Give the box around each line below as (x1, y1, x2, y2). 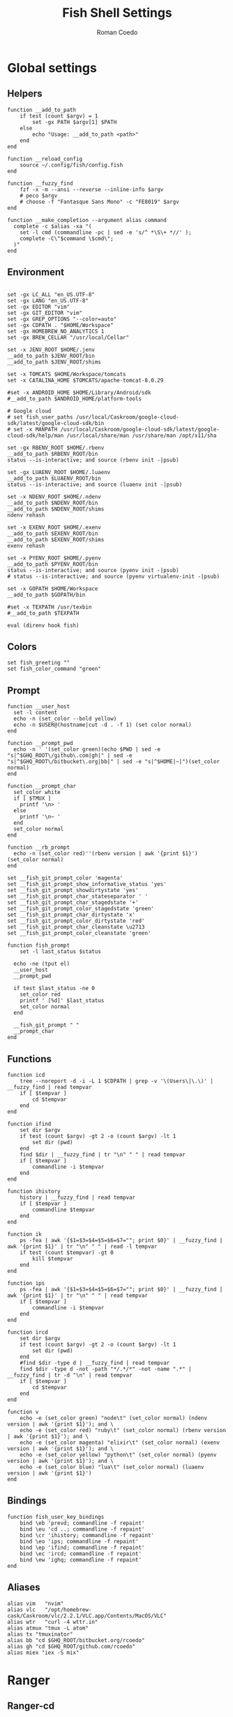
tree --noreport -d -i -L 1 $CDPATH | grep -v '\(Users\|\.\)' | (20, 1078, 214, 1085)
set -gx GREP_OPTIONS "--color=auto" (7, 315, 117, 323)
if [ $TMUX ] (13, 795, 52, 802)
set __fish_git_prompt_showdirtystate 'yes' (7, 887, 139, 894)
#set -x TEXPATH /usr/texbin (7, 604, 92, 611)
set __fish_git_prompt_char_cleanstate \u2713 (7, 924, 145, 931)
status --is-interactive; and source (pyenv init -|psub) (7, 566, 179, 574)
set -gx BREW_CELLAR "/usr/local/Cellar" (7, 334, 130, 341)
